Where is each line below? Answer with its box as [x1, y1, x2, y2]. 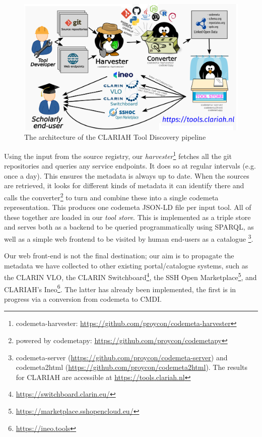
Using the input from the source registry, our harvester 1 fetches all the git [4, 149, 232, 161]
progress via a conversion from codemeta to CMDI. [4, 293, 162, 304]
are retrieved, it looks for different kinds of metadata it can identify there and [4, 180, 244, 191]
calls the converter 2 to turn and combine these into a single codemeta [4, 190, 219, 202]
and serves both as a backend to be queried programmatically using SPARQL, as [4, 222, 254, 232]
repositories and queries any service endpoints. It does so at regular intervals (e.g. [4, 160, 256, 171]
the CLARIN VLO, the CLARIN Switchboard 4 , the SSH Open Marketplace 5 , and [4, 270, 257, 283]
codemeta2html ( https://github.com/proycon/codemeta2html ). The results [16, 362, 248, 372]
